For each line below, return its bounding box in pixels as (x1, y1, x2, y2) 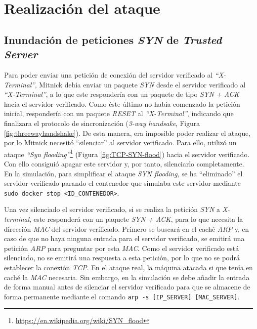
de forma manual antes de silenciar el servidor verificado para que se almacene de (4, 282, 250, 292)
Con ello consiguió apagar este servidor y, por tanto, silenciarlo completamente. (4, 158, 244, 168)
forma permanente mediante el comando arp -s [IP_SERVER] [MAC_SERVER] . (4, 291, 240, 301)
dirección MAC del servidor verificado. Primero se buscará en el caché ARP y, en (4, 223, 249, 234)
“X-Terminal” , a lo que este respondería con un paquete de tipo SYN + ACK (4, 89, 240, 99)
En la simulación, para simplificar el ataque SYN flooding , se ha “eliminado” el (4, 168, 243, 178)
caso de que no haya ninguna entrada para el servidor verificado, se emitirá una (4, 233, 245, 244)
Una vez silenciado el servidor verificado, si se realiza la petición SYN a (4, 204, 220, 214)
